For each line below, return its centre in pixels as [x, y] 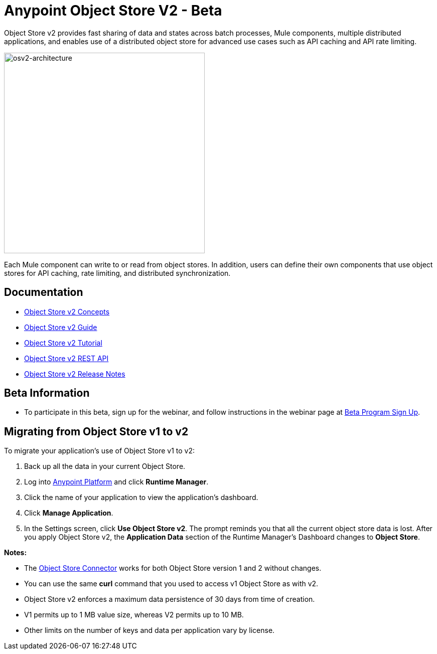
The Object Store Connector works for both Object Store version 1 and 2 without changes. [173, 568]
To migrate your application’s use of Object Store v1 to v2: [100, 451]
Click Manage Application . [69, 513]
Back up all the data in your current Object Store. [105, 466]
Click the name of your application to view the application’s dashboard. [141, 498]
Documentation [44, 292]
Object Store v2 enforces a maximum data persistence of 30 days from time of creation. [170, 599]
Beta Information [47, 393]
